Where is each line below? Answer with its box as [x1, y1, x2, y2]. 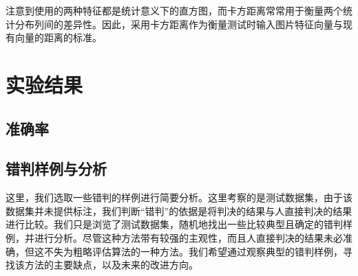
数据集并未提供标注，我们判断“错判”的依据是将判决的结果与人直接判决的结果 [6, 203, 352, 218]
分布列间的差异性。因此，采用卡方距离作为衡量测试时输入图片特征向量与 [14, 16, 343, 31]
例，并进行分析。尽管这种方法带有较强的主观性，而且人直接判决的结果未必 [6, 230, 343, 244]
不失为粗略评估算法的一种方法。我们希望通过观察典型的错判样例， [43, 244, 343, 258]
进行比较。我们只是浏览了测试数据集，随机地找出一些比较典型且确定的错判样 [6, 217, 352, 231]
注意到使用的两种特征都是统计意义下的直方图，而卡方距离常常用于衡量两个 [6, 3, 343, 17]
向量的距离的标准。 [14, 30, 102, 45]
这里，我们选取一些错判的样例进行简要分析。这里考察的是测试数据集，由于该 [6, 190, 352, 205]
